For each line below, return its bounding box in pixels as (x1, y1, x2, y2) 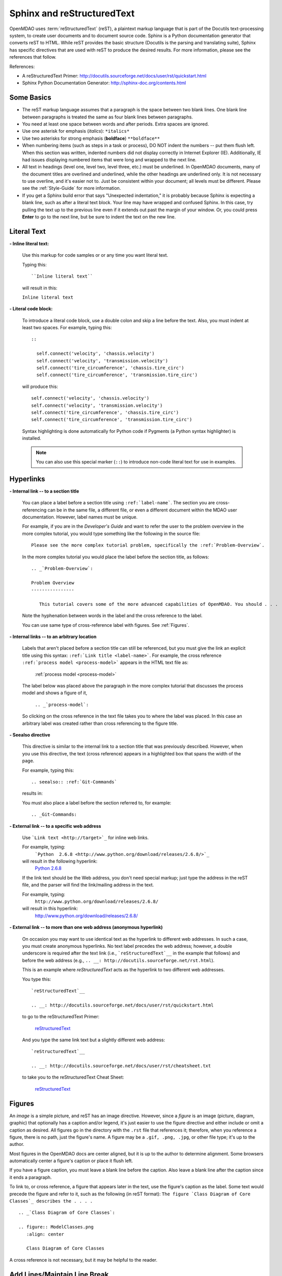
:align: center (26, 1231, 65, 1237)
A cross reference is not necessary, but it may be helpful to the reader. (9, 1257, 158, 1263)
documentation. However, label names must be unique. (22, 514, 138, 520)
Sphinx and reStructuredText (9, 8, 135, 19)
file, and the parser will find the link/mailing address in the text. (22, 882, 154, 888)
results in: (22, 790, 43, 796)
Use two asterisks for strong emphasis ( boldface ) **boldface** (22, 135, 160, 141)
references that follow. (9, 54, 57, 60)
